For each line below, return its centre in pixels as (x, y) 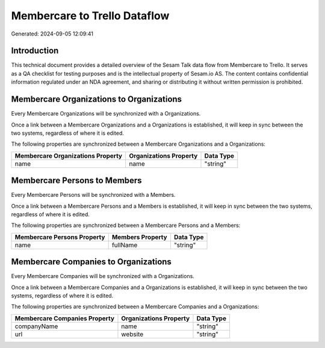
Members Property (140, 237)
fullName (125, 245)
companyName (36, 326)
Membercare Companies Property (64, 318)
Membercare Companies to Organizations (91, 262)
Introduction (35, 51)
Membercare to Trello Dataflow (90, 16)
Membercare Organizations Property (69, 155)
